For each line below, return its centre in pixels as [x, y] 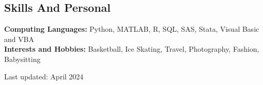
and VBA [19, 39]
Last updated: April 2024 [44, 76]
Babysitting [22, 59]
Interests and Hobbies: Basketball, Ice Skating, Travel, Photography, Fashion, [132, 49]
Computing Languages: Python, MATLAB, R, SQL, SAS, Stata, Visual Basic [132, 29]
